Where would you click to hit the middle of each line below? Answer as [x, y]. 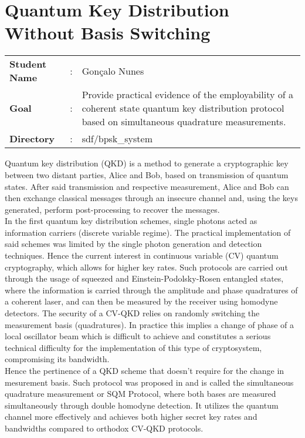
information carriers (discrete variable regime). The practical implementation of [148, 232]
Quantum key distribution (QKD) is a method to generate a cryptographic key [147, 163]
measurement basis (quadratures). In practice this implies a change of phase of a [149, 324]
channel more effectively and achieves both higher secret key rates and [131, 417]
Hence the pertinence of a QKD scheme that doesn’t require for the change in [145, 370]
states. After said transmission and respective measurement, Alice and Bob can [147, 186]
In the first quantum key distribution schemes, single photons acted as [131, 221]
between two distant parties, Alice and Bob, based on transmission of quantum [147, 174]
